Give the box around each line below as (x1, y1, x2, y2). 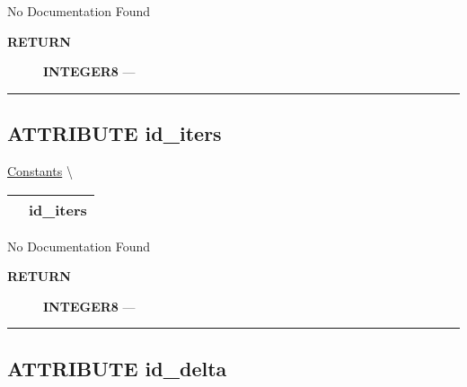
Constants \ (7, 161, 73, 180)
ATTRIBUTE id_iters (7, 119, 222, 147)
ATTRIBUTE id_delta (7, 354, 227, 382)
